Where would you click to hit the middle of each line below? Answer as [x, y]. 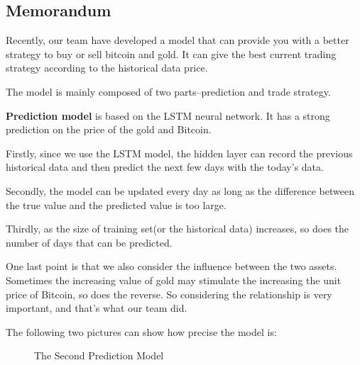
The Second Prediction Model [99, 355]
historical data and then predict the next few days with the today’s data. [165, 167]
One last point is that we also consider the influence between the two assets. [171, 266]
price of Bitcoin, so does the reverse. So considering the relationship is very [169, 294]
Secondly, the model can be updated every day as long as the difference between [180, 190]
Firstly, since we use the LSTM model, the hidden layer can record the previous [179, 153]
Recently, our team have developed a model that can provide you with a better [178, 40]
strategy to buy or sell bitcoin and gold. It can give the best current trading [171, 54]
